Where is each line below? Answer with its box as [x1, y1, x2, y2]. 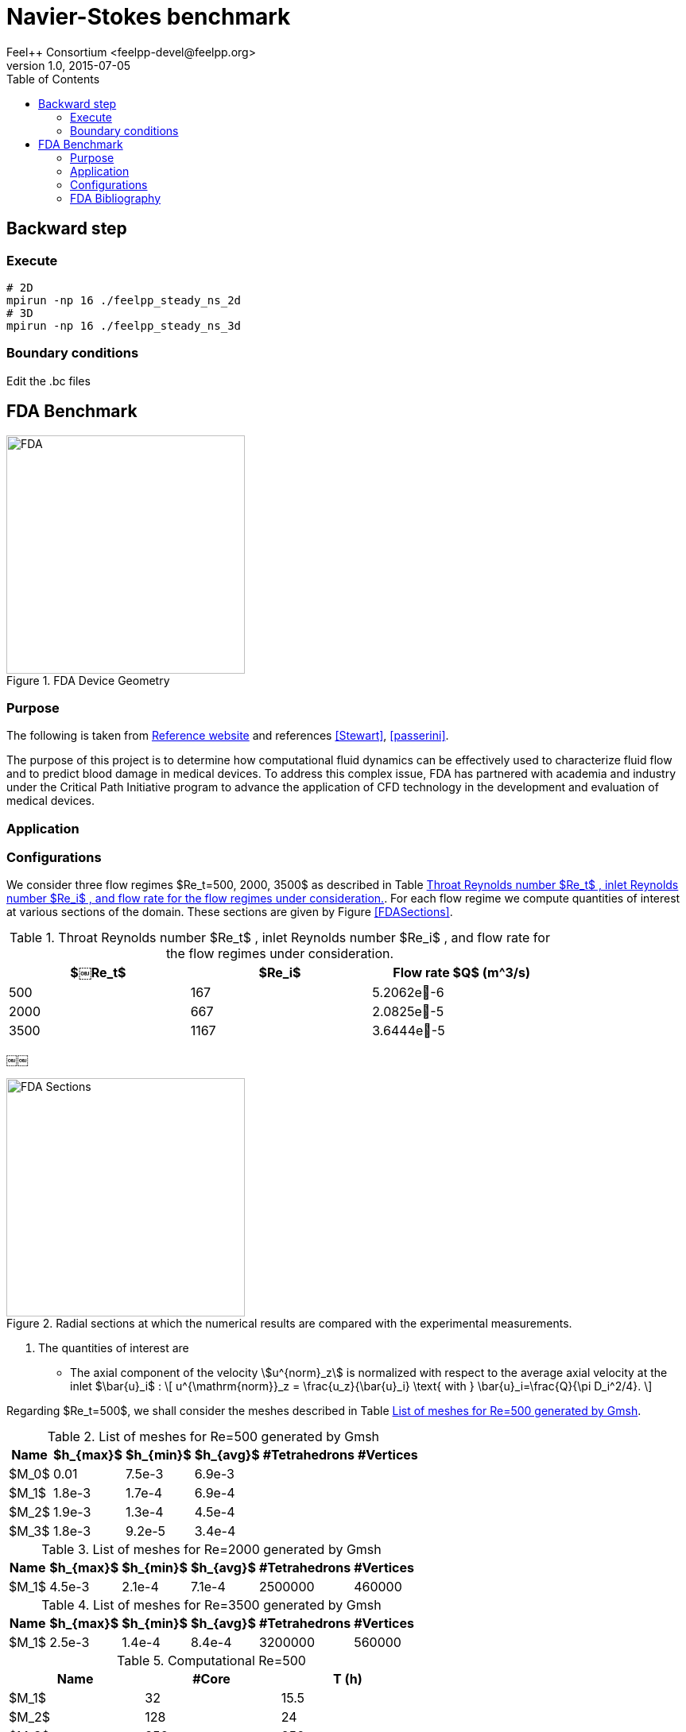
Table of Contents [6, 72, 100, 86]
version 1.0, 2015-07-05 [6, 58, 131, 72]
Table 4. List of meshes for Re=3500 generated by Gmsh [41, 1597, 382, 1614]
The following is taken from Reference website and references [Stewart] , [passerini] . [6, 729, 449, 743]
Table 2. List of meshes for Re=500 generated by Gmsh [47, 1429, 380, 1445]
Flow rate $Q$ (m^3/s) [393, 965, 531, 981]
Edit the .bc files [6, 373, 91, 388]
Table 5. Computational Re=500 [117, 1653, 306, 1669]
